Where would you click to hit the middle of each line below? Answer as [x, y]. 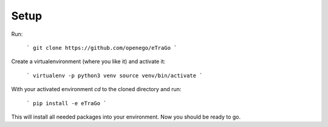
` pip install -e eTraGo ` [67, 103]
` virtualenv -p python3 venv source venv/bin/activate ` [114, 75]
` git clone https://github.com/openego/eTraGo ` [102, 48]
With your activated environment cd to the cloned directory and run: [96, 89]
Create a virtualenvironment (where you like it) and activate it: [88, 61]
